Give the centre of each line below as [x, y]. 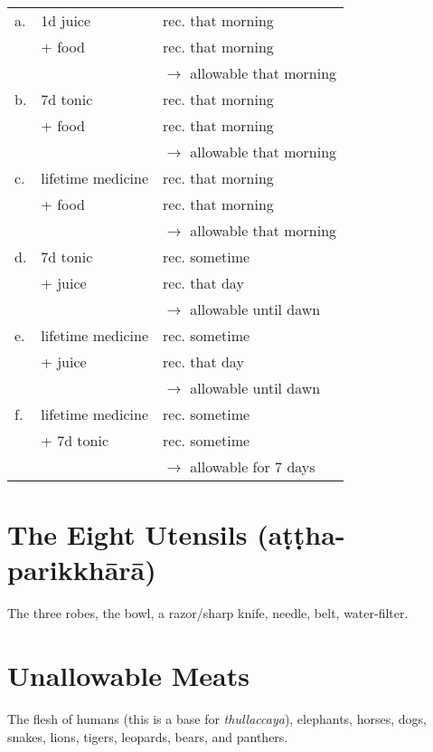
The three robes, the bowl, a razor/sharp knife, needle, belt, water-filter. [208, 613]
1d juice [66, 20]
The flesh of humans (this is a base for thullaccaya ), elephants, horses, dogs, [217, 719]
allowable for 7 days [253, 466]
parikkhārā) [82, 570]
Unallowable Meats [128, 676]
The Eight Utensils [127, 534]
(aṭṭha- [301, 534]
